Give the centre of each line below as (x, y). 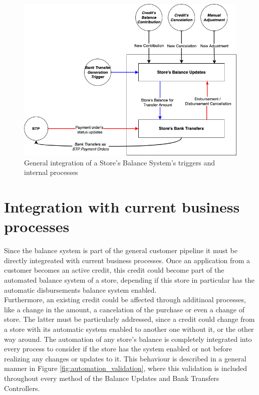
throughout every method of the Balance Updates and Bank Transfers (112, 378)
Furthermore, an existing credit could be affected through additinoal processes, (125, 300)
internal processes (51, 172)
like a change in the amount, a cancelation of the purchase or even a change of (124, 309)
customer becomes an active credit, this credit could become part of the (114, 270)
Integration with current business (122, 207)
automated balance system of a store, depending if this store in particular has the (129, 280)
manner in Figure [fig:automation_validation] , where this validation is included (126, 368)
